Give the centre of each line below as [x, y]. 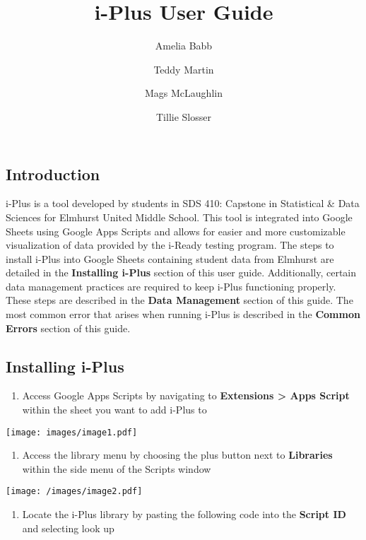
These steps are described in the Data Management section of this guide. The [179, 300]
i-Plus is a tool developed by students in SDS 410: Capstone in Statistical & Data [183, 203]
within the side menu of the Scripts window [117, 468]
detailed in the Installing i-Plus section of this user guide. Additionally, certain [181, 272]
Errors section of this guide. [68, 328]
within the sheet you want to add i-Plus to [114, 410]
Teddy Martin [184, 69]
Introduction [53, 174]
